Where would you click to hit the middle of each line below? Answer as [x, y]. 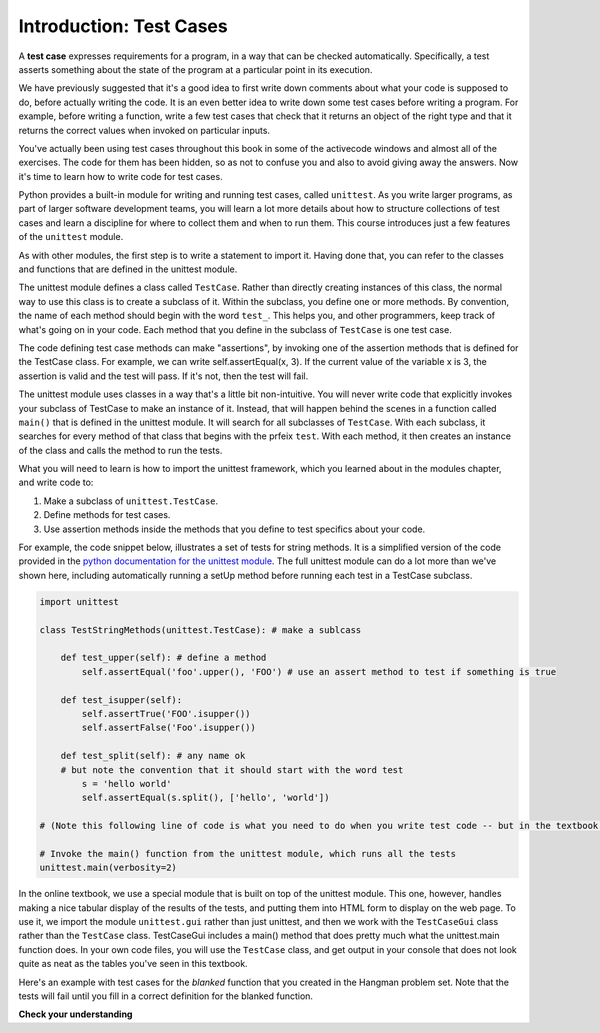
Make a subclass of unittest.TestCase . [131, 501]
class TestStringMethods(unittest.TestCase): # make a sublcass [200, 629]
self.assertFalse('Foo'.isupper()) [169, 728]
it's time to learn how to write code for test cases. [121, 176]
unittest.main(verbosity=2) [108, 868]
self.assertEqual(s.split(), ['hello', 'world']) [205, 798]
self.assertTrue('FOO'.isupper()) [166, 713]
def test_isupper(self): [121, 699]
